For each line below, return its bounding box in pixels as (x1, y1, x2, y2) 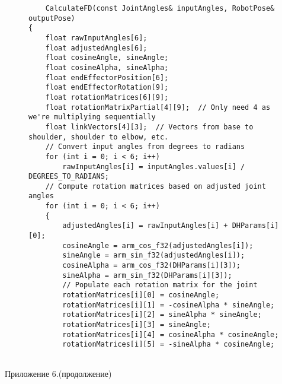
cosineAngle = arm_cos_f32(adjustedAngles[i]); (62, 241, 254, 250)
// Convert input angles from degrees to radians (45, 142, 245, 151)
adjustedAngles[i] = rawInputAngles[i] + (62, 221, 228, 230)
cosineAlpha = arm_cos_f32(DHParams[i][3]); (62, 261, 241, 270)
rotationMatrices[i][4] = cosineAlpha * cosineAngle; (62, 330, 279, 339)
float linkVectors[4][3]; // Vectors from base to (45, 122, 254, 131)
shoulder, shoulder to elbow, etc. (28, 132, 169, 141)
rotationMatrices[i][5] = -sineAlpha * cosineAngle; (62, 340, 275, 349)
